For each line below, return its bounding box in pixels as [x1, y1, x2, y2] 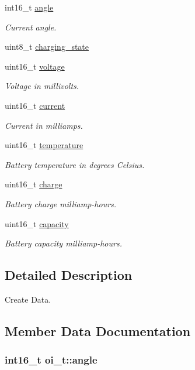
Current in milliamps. [5, 119, 83, 131]
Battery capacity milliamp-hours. [5, 237, 122, 249]
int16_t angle [5, 1, 54, 13]
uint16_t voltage [5, 60, 65, 72]
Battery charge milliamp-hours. [5, 197, 117, 210]
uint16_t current [5, 99, 65, 111]
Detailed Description [5, 266, 133, 284]
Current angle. [5, 20, 57, 33]
